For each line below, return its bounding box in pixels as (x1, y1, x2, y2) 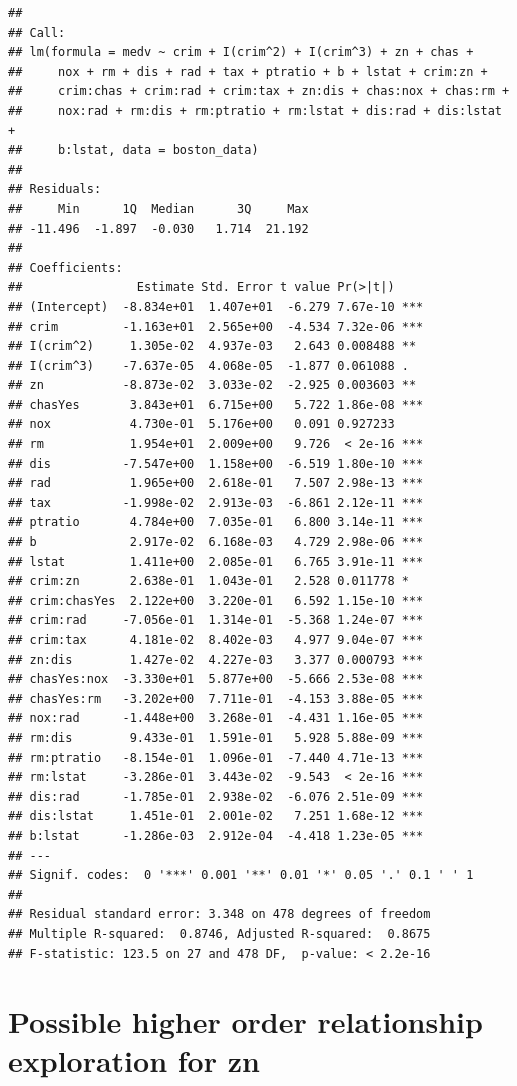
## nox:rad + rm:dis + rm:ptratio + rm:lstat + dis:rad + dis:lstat (8, 103, 502, 118)
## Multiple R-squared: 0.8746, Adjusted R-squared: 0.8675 (8, 926, 431, 941)
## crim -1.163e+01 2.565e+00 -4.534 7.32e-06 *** (8, 319, 424, 334)
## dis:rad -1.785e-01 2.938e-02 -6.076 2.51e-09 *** (8, 789, 424, 804)
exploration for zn (8, 1040, 260, 1081)
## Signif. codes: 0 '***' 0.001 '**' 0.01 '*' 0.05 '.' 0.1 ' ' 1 (8, 868, 474, 883)
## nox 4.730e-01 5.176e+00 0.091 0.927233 (8, 417, 395, 432)
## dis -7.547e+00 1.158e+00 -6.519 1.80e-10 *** (8, 456, 424, 471)
